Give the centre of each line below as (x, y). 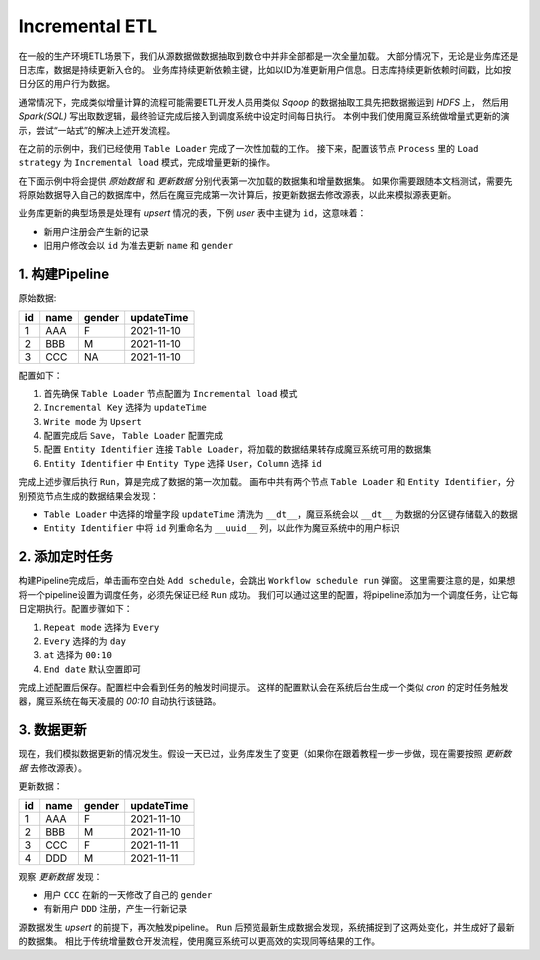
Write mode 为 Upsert (92, 421)
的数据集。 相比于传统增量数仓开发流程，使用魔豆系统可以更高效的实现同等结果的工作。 (199, 941)
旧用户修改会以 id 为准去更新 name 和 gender (138, 246)
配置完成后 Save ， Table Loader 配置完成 (133, 436)
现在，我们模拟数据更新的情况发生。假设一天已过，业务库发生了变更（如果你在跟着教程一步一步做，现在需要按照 (250, 754)
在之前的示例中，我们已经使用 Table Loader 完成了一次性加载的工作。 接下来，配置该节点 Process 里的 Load (248, 148)
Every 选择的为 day (85, 641)
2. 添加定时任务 (66, 556)
